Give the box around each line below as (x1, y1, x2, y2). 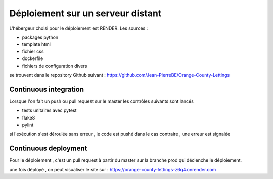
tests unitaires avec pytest (22, 107, 77, 113)
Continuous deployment (9, 144, 87, 153)
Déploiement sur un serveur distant (9, 8, 162, 19)
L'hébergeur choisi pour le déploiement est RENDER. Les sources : (9, 25, 148, 31)
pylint (22, 122, 34, 128)
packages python (22, 34, 59, 40)
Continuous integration (9, 85, 84, 93)
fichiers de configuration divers (22, 63, 87, 69)
